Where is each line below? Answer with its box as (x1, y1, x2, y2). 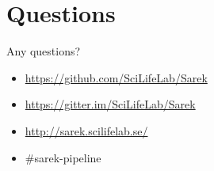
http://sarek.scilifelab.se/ (25, 122, 148, 139)
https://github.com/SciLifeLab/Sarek (25, 69, 208, 85)
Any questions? (6, 43, 81, 59)
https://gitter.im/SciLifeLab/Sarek (25, 96, 196, 112)
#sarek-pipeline (25, 149, 101, 165)
